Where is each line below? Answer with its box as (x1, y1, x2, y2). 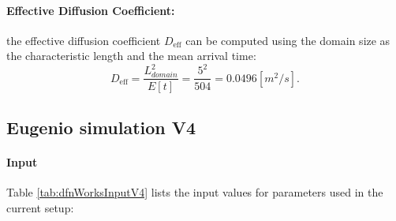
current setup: (6, 199, 74, 215)
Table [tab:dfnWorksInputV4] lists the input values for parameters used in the (6, 184, 383, 200)
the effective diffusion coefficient (6, 32, 161, 48)
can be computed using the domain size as (185, 32, 390, 48)
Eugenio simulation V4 (6, 114, 196, 139)
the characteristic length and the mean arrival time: (6, 47, 256, 64)
